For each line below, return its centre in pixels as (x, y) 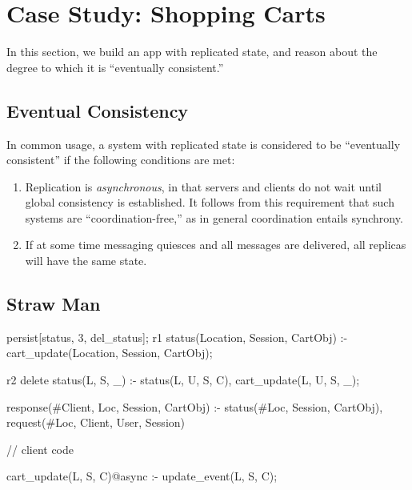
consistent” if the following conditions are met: (121, 160)
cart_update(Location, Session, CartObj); (110, 353)
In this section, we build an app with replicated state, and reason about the (192, 52)
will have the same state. (86, 261)
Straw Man (54, 304)
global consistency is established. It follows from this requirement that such (210, 202)
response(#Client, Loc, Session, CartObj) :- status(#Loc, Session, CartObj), (195, 406)
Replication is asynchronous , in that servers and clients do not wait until (203, 186)
